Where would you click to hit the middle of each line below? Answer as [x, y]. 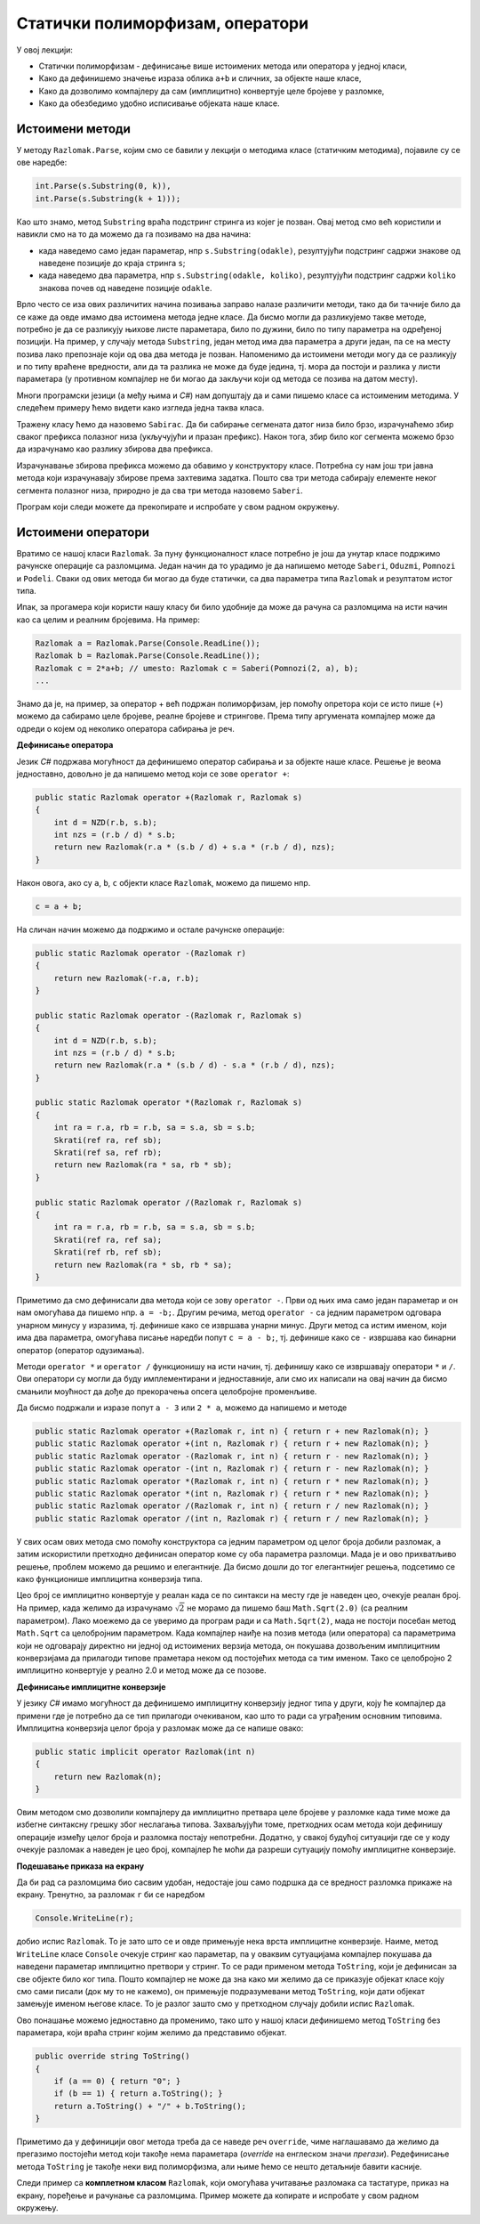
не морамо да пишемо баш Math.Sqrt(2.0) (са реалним [298, 1608]
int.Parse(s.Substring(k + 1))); [108, 199]
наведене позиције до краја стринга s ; [112, 263]
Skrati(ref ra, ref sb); [108, 1140]
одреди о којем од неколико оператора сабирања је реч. [125, 728]
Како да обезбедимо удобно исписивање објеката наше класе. [159, 103]
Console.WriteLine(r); [84, 1918]
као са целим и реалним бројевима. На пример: [108, 620]
